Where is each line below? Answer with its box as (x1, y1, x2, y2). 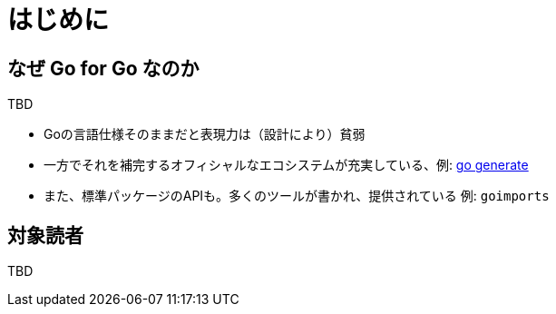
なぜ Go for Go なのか (7, 56, 200, 80)
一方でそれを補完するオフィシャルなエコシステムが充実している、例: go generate (44, 157, 529, 173)
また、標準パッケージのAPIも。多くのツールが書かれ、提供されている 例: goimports (44, 188, 550, 204)
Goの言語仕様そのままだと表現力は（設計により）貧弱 (44, 126, 366, 142)
